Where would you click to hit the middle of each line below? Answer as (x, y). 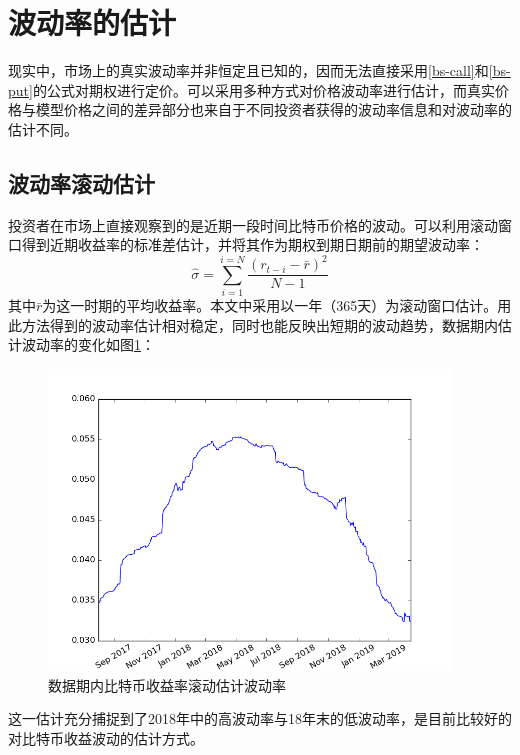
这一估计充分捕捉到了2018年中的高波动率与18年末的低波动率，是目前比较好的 (260, 718)
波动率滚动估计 (81, 182)
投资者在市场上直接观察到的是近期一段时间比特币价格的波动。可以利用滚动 (253, 224)
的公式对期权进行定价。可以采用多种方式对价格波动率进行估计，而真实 (263, 89)
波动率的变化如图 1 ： (88, 344)
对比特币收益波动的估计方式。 (106, 737)
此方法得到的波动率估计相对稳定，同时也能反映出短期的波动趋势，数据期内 (253, 324)
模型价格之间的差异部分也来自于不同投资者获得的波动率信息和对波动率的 (273, 109)
